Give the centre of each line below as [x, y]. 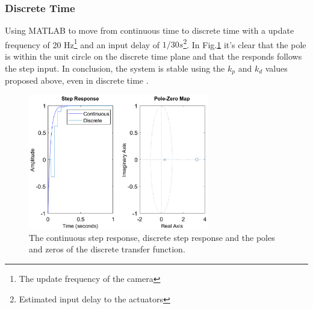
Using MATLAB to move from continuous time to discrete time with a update [150, 30]
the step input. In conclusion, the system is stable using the [115, 68]
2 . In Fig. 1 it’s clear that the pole [245, 43]
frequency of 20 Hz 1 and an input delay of [82, 43]
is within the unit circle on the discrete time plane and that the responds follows [153, 56]
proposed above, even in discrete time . [77, 80]
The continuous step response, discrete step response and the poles [152, 237]
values [276, 68]
